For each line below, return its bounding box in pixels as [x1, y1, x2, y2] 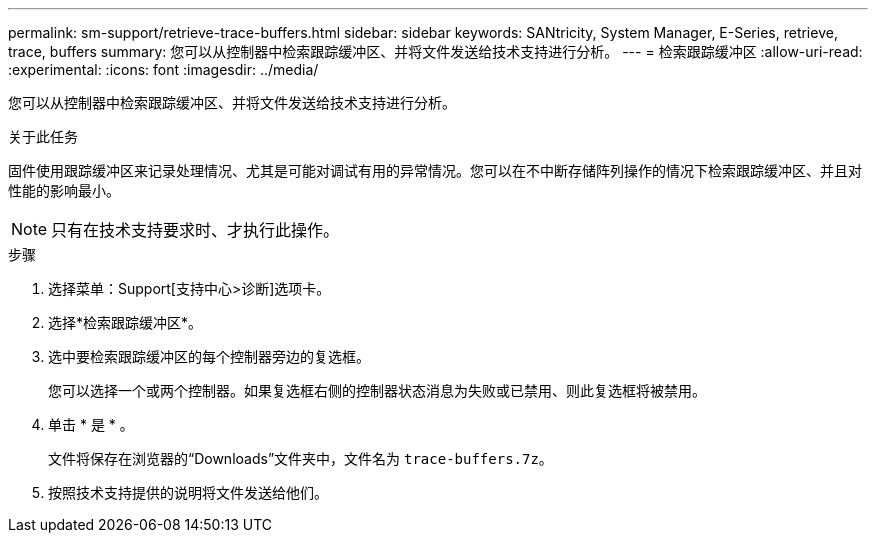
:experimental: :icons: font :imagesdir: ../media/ [8, 61, 319, 78]
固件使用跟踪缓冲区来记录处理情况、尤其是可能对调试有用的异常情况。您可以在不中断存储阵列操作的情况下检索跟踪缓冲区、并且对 [8, 162, 862, 179]
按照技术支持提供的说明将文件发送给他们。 [48, 484, 328, 501]
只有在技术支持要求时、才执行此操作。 [51, 220, 340, 240]
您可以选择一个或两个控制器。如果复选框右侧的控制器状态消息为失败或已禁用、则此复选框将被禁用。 [48, 382, 706, 399]
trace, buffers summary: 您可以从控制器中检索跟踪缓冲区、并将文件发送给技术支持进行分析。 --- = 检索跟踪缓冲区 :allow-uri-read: [8, 43, 863, 60]
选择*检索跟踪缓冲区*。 [48, 314, 203, 331]
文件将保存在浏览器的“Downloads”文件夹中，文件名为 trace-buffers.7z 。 [48, 450, 553, 467]
